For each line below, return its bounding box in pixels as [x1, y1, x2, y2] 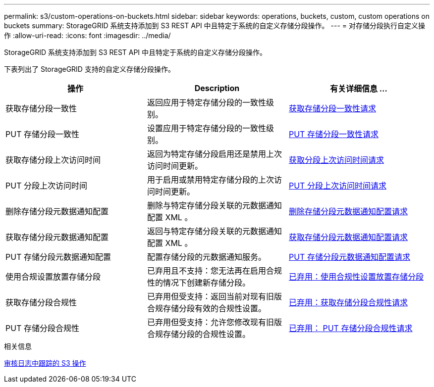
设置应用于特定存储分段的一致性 [147, 123, 266, 133]
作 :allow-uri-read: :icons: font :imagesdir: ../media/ [4, 31, 171, 40]
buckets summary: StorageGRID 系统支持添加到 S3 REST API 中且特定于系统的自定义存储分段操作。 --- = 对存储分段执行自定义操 [4, 21, 425, 30]
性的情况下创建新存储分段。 [147, 278, 250, 288]
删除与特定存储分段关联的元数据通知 [147, 200, 282, 210]
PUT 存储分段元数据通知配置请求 [288, 252, 410, 262]
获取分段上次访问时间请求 [288, 155, 384, 165]
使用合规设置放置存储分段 [5, 272, 101, 282]
